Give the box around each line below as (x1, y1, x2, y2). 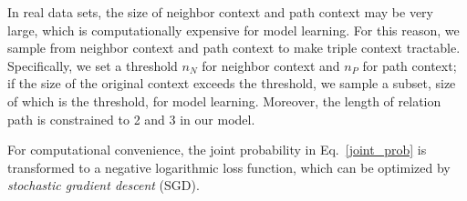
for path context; (362, 55, 457, 75)
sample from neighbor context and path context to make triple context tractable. (7, 38, 461, 57)
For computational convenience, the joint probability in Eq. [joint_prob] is (7, 140, 427, 159)
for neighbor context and (202, 55, 340, 75)
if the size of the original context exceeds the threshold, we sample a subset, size (7, 74, 456, 93)
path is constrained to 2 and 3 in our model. (7, 109, 255, 128)
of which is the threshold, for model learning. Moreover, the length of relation (7, 91, 441, 110)
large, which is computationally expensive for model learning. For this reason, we (7, 20, 460, 39)
